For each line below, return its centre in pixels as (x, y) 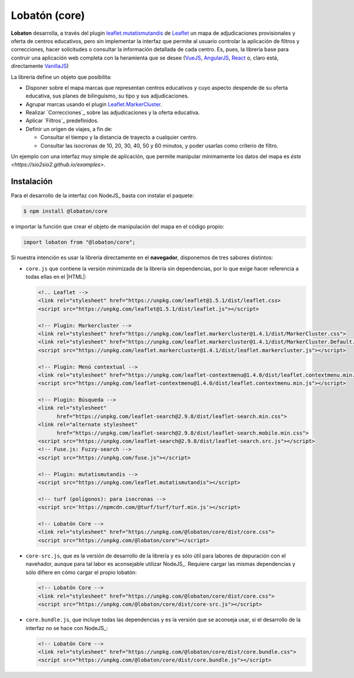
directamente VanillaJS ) (40, 66)
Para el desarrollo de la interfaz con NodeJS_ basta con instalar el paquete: (102, 195)
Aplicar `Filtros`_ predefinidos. (62, 120)
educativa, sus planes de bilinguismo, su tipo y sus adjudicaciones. (107, 96)
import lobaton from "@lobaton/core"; (79, 242)
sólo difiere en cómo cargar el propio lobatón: (81, 572)
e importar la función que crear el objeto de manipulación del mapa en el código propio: (117, 227)
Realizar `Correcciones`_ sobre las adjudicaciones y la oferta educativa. (113, 113)
